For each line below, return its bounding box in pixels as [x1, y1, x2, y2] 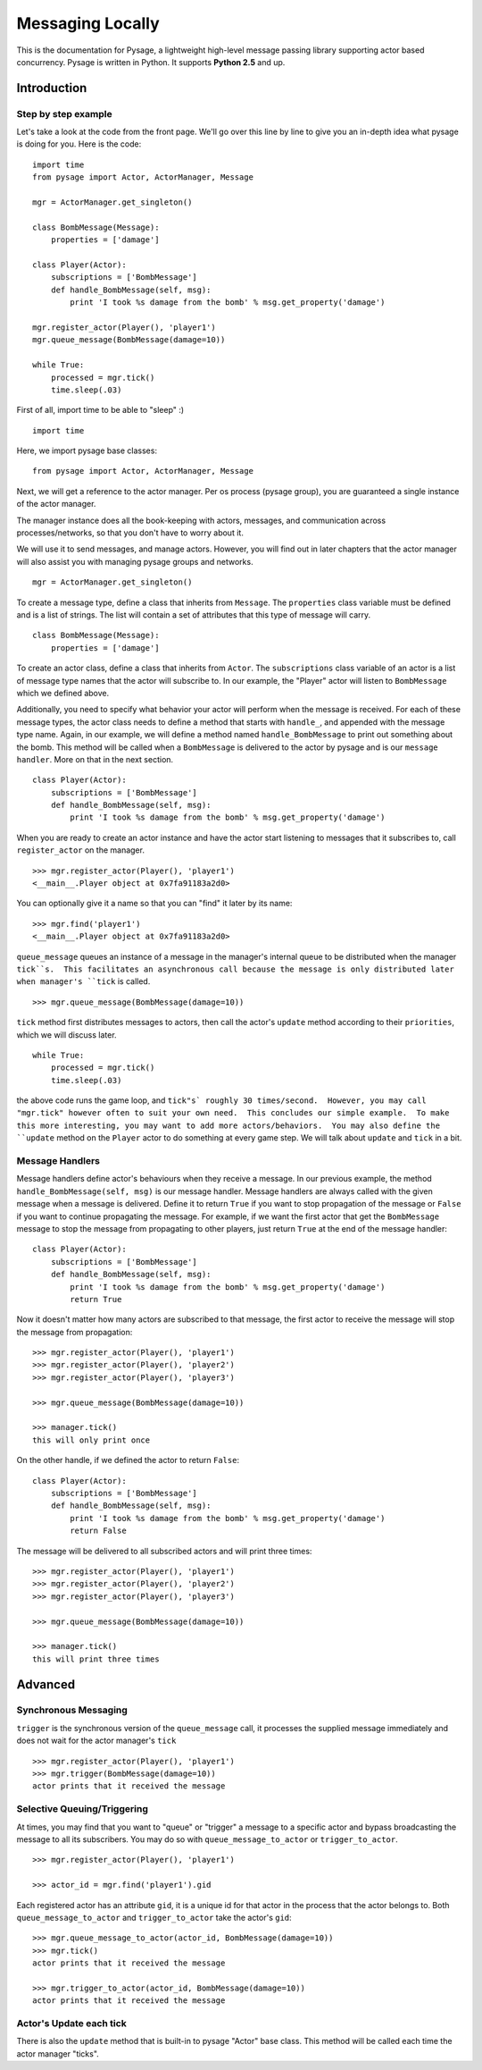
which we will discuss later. [16, 1029, 117, 1040]
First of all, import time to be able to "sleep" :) [16, 405, 185, 416]
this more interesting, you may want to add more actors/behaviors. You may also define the [16, 1120, 441, 1131]
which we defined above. [16, 687, 110, 698]
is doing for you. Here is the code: [16, 139, 142, 149]
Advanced [16, 1677, 76, 1692]
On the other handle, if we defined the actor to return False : [16, 1455, 240, 1466]
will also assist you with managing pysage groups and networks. [16, 556, 253, 567]
